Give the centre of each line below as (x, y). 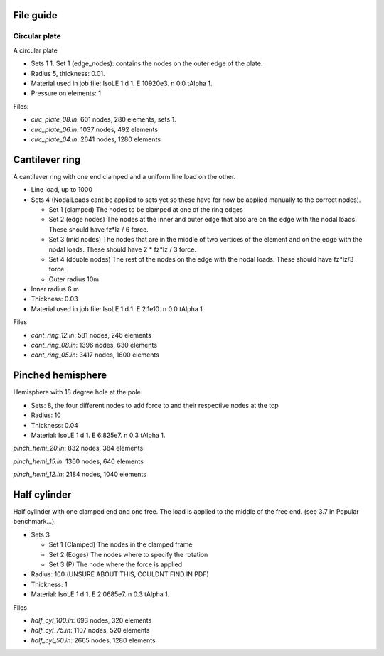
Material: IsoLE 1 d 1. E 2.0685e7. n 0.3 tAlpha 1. (100, 594)
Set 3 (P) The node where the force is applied (116, 564)
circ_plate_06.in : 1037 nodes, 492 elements (95, 129)
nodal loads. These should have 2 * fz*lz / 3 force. (123, 249)
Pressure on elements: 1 (66, 93)
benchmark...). (34, 522)
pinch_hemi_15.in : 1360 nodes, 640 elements (78, 461)
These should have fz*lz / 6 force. (98, 229)
